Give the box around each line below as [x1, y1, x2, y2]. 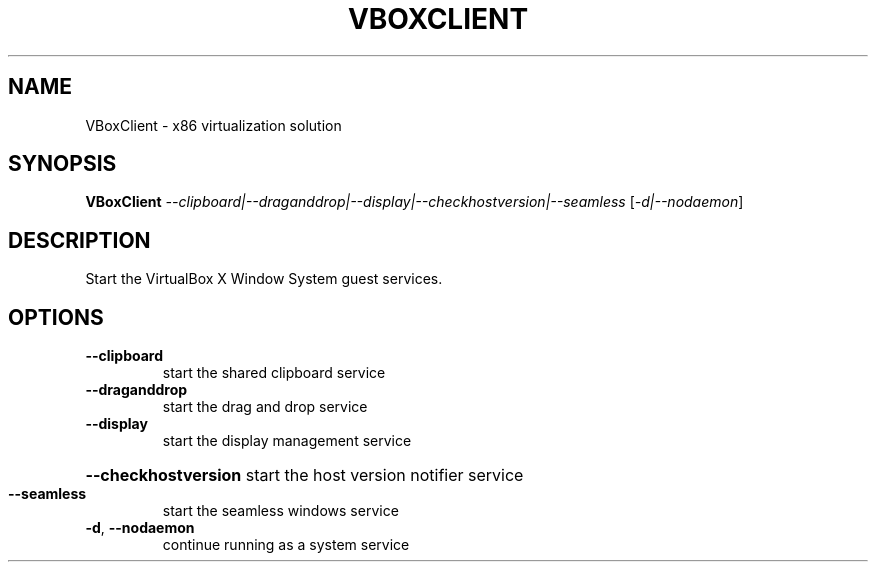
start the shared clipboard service [162, 364, 386, 382]
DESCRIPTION [8, 227, 151, 253]
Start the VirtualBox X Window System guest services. [85, 270, 443, 288]
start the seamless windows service [162, 502, 399, 520]
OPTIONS [8, 304, 104, 330]
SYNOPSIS [8, 151, 117, 177]
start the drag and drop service [162, 398, 368, 416]
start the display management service [162, 432, 412, 450]
